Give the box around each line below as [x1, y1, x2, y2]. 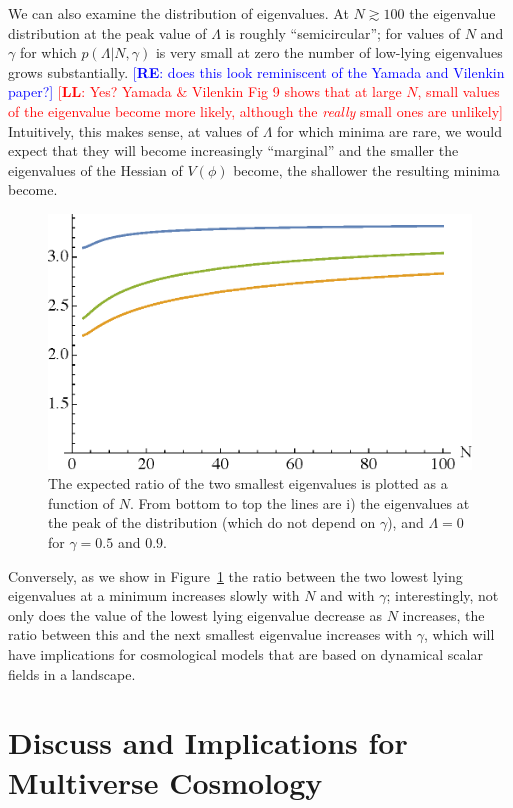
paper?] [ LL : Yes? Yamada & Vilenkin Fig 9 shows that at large [8, 81, 402, 102]
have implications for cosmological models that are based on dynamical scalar [8, 643, 483, 664]
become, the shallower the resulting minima [233, 159, 500, 180]
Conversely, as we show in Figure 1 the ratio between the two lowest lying [8, 565, 463, 586]
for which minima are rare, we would [277, 120, 502, 141]
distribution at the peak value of [8, 22, 207, 43]
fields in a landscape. [8, 663, 136, 684]
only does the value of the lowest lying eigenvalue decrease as [8, 604, 383, 625]
